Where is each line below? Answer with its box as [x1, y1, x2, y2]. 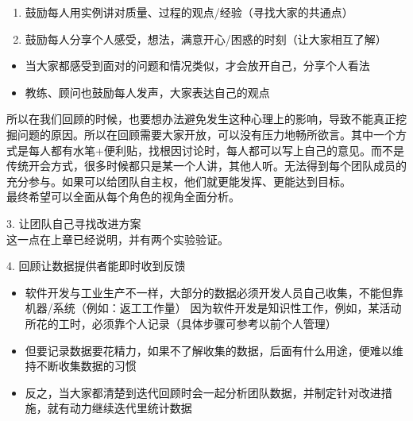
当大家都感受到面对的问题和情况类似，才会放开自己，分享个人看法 [25, 57, 370, 74]
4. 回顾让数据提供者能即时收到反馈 [6, 257, 186, 274]
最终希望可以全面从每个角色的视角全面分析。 [6, 188, 240, 205]
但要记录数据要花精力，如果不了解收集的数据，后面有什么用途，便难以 [25, 342, 392, 358]
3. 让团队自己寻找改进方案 [6, 214, 141, 231]
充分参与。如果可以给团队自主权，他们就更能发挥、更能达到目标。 [6, 172, 351, 189]
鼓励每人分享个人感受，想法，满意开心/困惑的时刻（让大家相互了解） [25, 30, 387, 47]
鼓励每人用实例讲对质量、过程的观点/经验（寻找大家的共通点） [25, 4, 353, 20]
